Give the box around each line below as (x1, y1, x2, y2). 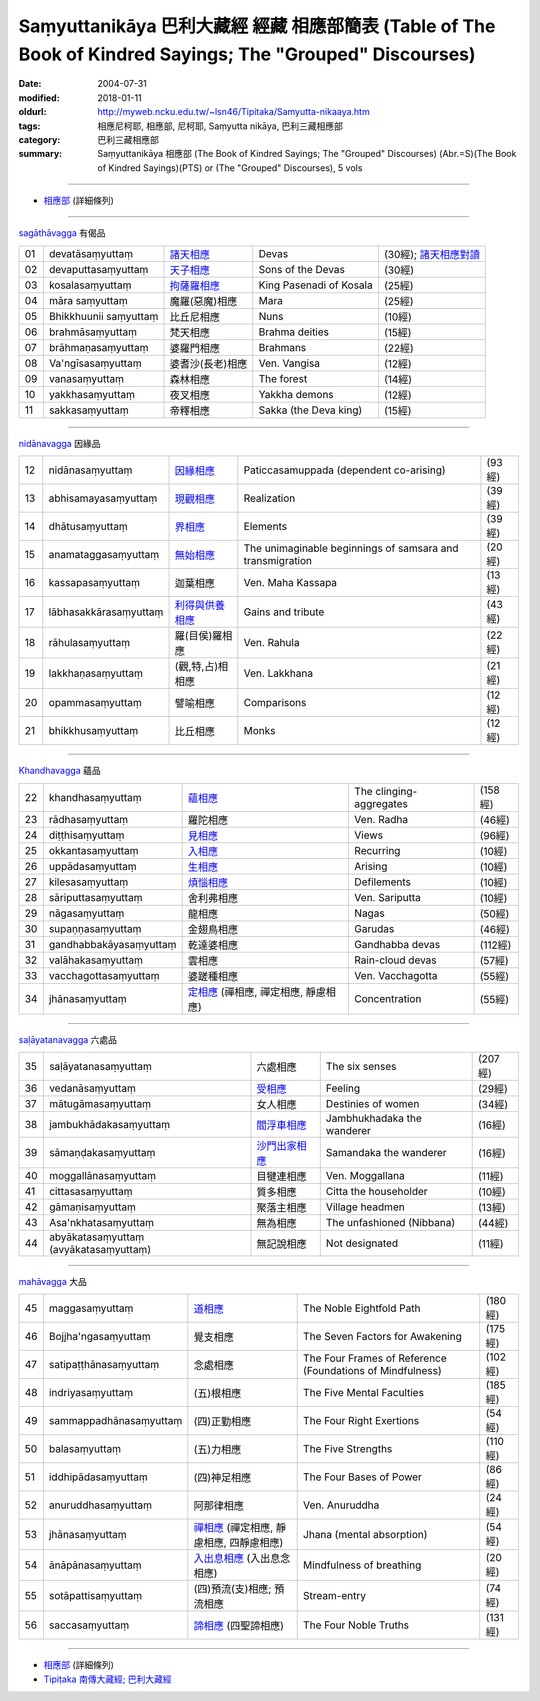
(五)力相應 (193, 1443, 242, 1457)
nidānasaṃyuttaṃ (48, 463, 133, 477)
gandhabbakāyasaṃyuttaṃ (48, 937, 177, 951)
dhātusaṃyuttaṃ (48, 520, 129, 534)
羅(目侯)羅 (174, 629, 223, 643)
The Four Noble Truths (303, 1618, 410, 1632)
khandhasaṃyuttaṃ (48, 790, 142, 804)
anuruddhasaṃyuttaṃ (48, 1498, 153, 1512)
